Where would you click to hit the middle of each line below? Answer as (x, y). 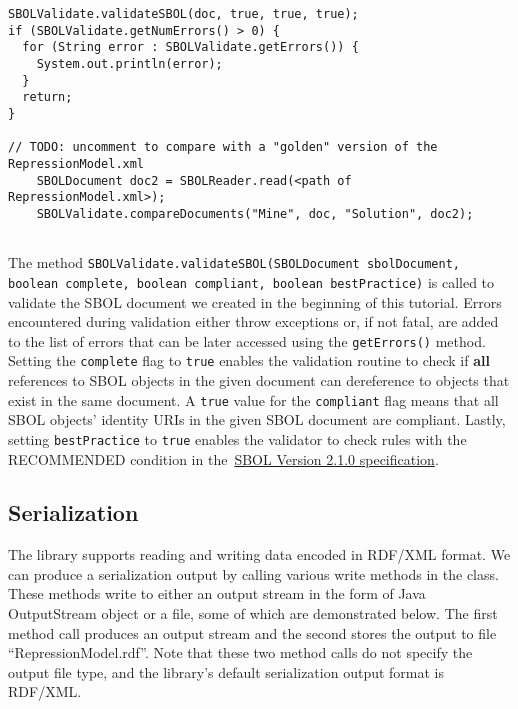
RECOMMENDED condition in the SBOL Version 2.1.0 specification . (223, 458)
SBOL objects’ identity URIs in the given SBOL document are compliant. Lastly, (257, 419)
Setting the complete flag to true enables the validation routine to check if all (249, 360)
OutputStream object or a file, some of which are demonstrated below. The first (253, 613)
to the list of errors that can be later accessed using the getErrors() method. (247, 340)
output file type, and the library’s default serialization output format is (226, 671)
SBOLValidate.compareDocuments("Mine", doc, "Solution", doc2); (255, 213)
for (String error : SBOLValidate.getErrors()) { (190, 47)
